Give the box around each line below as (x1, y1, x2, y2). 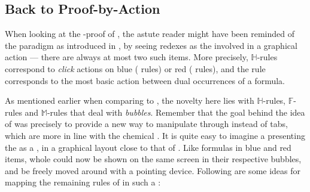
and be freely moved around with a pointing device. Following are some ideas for (5, 164, 301, 176)
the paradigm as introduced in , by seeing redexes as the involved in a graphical (5, 39, 297, 51)
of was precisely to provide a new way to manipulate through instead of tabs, (5, 117, 288, 130)
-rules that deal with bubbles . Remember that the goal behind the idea (47, 106, 305, 118)
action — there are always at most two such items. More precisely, (5, 51, 248, 63)
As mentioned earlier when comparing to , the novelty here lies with (5, 94, 254, 107)
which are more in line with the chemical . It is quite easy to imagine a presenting (5, 129, 305, 141)
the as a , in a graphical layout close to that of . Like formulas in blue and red (5, 141, 291, 153)
